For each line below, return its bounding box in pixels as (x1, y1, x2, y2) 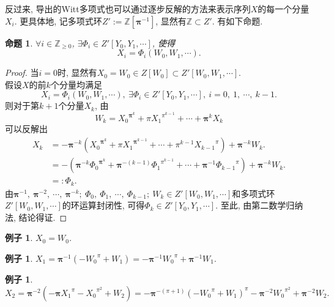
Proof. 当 (5, 66, 39, 79)
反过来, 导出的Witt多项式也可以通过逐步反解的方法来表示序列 (5, 2, 251, 15)
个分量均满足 (50, 78, 102, 91)
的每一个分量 (258, 2, 310, 15)
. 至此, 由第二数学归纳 (215, 199, 303, 212)
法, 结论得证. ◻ (5, 210, 67, 223)
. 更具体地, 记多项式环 (14, 14, 102, 27)
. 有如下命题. (212, 14, 263, 27)
